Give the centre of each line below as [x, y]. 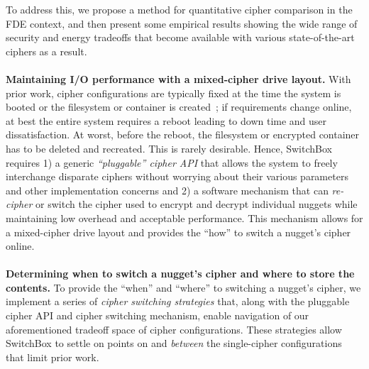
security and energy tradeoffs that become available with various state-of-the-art [180, 37]
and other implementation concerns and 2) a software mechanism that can [167, 190]
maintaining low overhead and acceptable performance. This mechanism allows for [184, 217]
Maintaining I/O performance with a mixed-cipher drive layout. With [178, 78]
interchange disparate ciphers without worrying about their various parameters [177, 176]
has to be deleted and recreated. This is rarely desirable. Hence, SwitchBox [169, 148]
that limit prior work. [53, 357]
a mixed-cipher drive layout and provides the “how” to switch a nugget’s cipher [178, 232]
